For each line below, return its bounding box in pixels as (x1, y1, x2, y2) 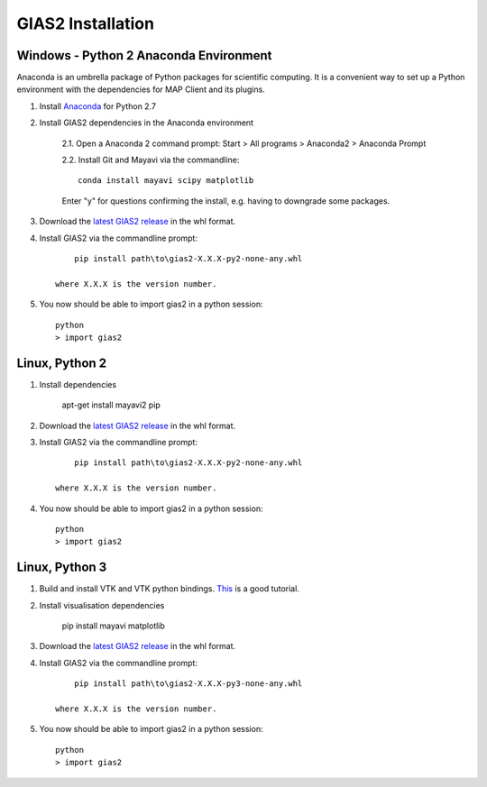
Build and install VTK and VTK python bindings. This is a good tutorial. (39, 583, 299, 594)
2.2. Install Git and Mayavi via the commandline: (61, 154, 240, 166)
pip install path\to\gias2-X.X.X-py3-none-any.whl (73, 679, 303, 689)
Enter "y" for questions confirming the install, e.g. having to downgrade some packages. (61, 195, 391, 206)
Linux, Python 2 (16, 355, 107, 371)
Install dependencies (39, 379, 117, 389)
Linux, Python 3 (16, 560, 107, 575)
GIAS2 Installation (16, 14, 155, 33)
